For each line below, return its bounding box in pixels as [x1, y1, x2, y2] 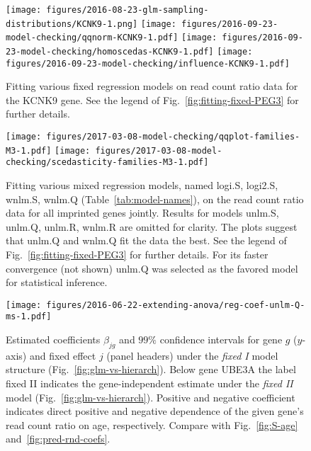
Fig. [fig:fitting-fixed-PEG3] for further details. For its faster [6, 247, 268, 261]
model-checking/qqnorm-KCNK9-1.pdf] [6, 33, 179, 43]
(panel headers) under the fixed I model [106, 348, 278, 362]
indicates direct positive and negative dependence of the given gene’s [6, 404, 304, 418]
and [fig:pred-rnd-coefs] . [6, 431, 111, 446]
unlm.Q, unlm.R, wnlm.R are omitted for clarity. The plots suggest [6, 219, 298, 234]
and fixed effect [29, 348, 96, 362]
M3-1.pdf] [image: [6, 145, 91, 156]
